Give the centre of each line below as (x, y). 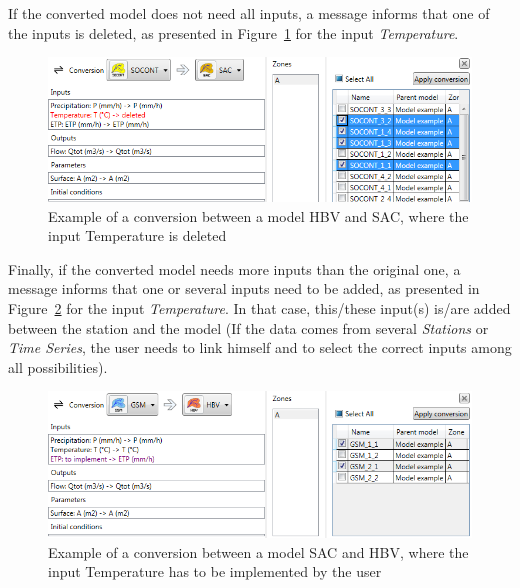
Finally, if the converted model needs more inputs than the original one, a (234, 268)
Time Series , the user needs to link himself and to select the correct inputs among (260, 347)
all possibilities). (58, 366)
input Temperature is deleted (137, 235)
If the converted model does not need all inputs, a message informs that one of (249, 13)
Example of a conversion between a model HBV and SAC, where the (258, 215)
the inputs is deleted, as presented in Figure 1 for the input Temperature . (233, 32)
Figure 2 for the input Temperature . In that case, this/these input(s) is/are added (259, 308)
